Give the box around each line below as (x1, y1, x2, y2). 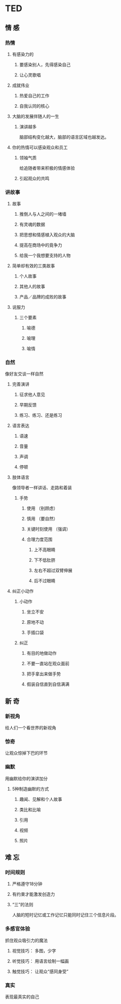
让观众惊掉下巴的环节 (5, 750, 48, 756)
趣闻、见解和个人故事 (19, 796, 62, 802)
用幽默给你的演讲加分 (5, 775, 48, 781)
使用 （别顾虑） (26, 505, 58, 511)
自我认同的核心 (19, 103, 50, 109)
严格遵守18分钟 (12, 881, 43, 887)
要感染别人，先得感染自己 (19, 61, 71, 67)
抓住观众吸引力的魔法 (5, 937, 48, 943)
